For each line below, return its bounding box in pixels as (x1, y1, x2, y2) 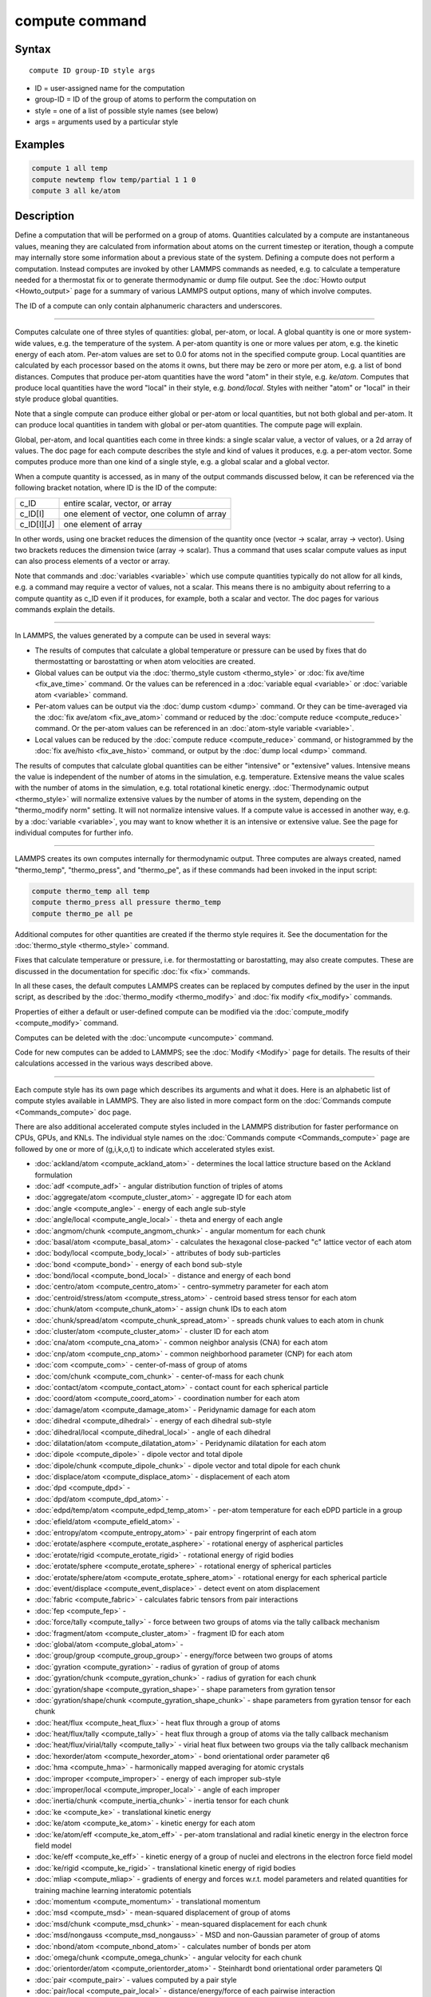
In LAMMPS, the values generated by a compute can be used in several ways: (14, 631, 271, 641)
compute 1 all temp (31, 164, 108, 173)
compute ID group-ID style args (29, 66, 156, 75)
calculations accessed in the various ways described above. (14, 1058, 213, 1068)
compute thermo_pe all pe (31, 909, 133, 918)
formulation (34, 1170, 73, 1180)
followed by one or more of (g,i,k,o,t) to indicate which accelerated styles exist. (14, 1144, 275, 1153)
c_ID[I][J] (19, 518, 55, 530)
